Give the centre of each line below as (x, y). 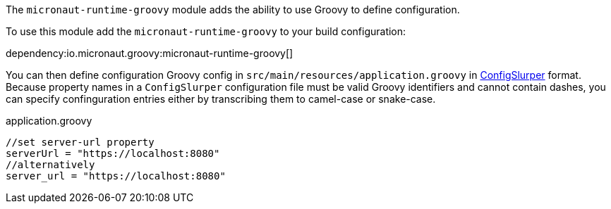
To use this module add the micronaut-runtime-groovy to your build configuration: (206, 31)
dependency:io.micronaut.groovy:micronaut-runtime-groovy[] (150, 53)
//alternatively (50, 165)
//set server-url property (80, 142)
